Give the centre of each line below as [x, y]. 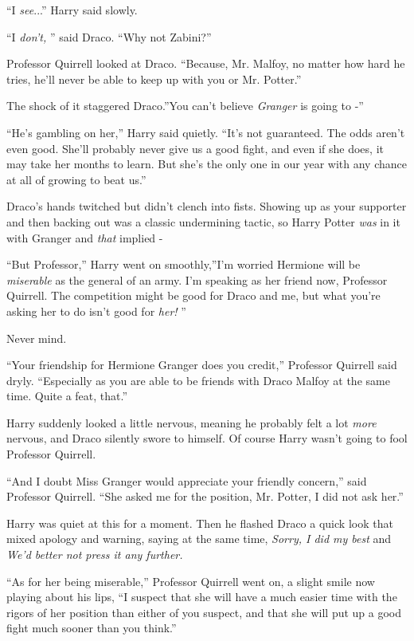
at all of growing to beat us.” [76, 179]
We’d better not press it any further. [95, 554]
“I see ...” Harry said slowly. [72, 10]
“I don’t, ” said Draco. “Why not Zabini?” [109, 36]
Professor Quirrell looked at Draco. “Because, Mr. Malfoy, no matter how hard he [206, 63]
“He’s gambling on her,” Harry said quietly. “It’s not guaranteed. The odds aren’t [206, 132]
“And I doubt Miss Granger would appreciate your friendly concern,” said [187, 480]
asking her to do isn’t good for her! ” [96, 311]
